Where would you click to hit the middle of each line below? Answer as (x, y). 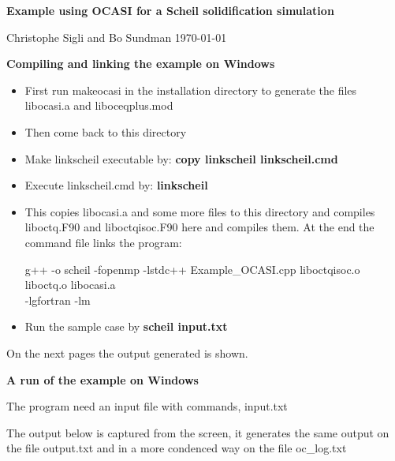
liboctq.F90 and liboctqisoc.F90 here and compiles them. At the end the (199, 227)
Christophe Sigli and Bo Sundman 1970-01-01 (117, 37)
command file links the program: (103, 242)
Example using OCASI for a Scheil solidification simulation (170, 10)
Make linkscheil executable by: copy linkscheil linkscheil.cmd (181, 158)
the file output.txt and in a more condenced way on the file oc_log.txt (177, 448)
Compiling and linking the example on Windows (141, 64)
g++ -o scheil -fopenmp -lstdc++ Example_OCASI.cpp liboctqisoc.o (192, 269)
